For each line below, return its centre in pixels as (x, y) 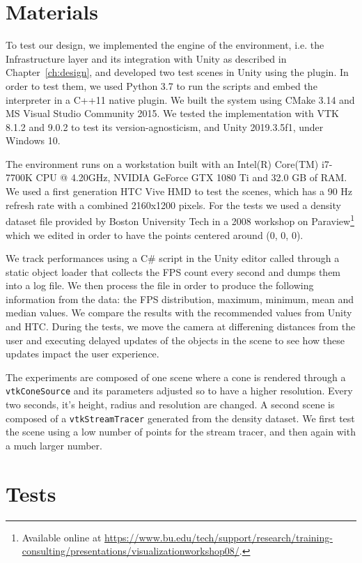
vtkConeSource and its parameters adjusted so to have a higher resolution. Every (179, 391)
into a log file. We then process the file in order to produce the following (160, 285)
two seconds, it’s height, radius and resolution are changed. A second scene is (170, 404)
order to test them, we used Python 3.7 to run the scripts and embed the (162, 85)
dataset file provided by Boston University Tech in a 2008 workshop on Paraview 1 (180, 220)
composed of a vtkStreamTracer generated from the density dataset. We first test (180, 418)
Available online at (62, 537)
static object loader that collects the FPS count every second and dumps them (173, 271)
